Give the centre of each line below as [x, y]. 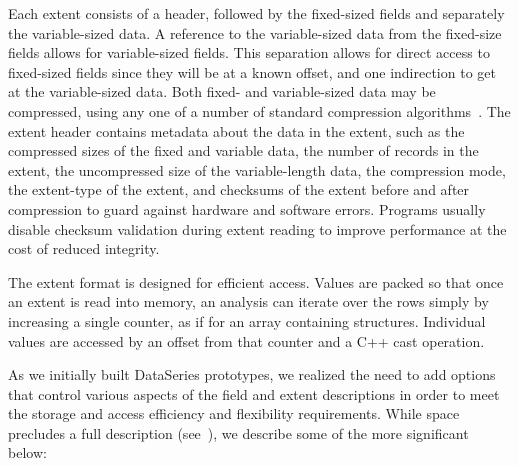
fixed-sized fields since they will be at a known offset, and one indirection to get [252, 71]
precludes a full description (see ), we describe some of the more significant [238, 432]
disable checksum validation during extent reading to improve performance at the [257, 228]
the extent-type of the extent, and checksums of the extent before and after [239, 189]
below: [27, 452]
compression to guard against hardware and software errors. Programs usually [247, 208]
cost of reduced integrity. [84, 248]
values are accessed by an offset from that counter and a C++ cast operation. [246, 340]
